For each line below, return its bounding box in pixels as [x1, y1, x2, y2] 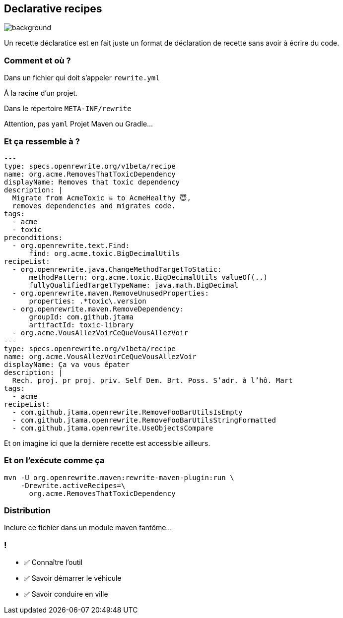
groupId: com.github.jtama [29, 312, 134, 321]
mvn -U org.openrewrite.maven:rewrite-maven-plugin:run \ [4, 473, 234, 482]
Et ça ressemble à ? [4, 136, 80, 146]
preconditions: [4, 233, 63, 242]
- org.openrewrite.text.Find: [12, 241, 130, 249]
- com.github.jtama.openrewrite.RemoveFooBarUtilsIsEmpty [12, 408, 243, 416]
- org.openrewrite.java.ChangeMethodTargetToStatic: [12, 265, 222, 273]
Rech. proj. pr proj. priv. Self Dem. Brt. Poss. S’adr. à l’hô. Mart [12, 376, 293, 384]
